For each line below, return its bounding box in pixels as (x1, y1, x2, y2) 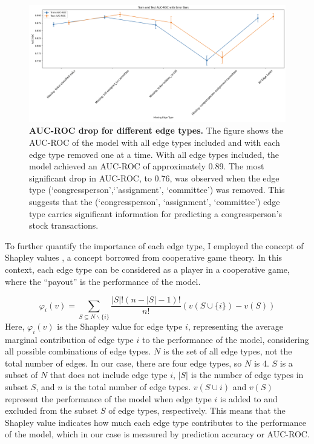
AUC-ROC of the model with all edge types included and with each (29, 135, 280, 148)
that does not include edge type (50, 368, 168, 381)
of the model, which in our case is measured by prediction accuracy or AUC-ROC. (5, 428, 310, 440)
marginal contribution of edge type (5, 333, 134, 345)
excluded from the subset (5, 404, 98, 417)
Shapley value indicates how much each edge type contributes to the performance (5, 416, 307, 428)
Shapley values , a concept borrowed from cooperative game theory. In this (5, 251, 283, 264)
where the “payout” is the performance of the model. (5, 275, 201, 287)
